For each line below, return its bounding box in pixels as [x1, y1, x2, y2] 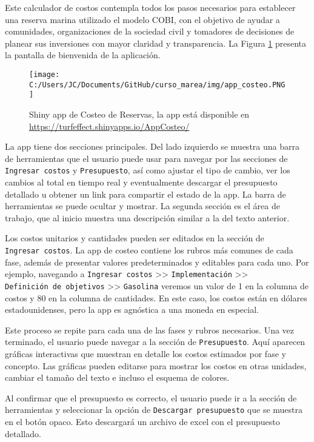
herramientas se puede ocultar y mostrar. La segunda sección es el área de [5, 199, 280, 212]
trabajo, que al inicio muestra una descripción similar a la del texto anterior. [5, 211, 290, 224]
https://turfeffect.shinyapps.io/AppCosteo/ [29, 119, 190, 132]
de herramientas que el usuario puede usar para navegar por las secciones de [5, 152, 288, 164]
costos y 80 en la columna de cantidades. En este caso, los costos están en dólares [5, 291, 307, 304]
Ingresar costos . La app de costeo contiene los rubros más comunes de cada [5, 243, 293, 256]
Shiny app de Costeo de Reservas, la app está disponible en [29, 107, 250, 120]
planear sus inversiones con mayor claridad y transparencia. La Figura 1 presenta [5, 36, 307, 49]
